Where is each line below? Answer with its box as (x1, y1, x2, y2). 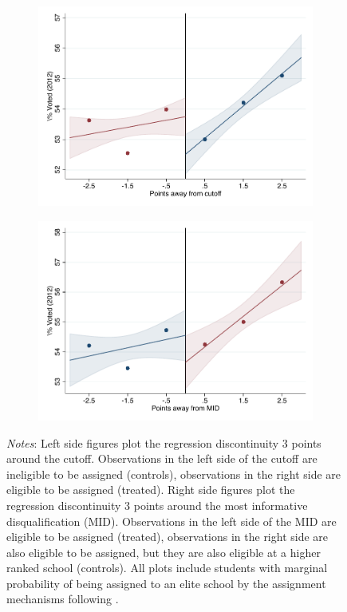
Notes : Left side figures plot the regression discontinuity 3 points (6, 434, 321, 451)
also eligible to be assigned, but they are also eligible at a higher (6, 543, 321, 560)
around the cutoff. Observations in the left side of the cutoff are (6, 450, 317, 467)
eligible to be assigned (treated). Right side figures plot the (6, 481, 295, 498)
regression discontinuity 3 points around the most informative (6, 496, 308, 513)
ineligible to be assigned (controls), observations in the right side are (6, 465, 341, 482)
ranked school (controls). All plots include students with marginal (6, 559, 328, 576)
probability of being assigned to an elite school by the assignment (6, 574, 326, 591)
